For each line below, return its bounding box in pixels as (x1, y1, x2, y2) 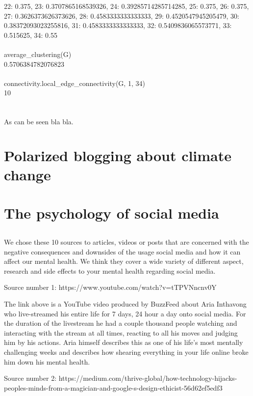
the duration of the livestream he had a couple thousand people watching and (4, 318, 237, 328)
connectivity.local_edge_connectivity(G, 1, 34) (4, 78, 145, 88)
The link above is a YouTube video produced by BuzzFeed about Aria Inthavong (4, 299, 247, 309)
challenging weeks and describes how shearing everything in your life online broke (4, 346, 249, 357)
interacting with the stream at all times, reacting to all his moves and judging (4, 327, 238, 338)
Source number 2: (4, 373, 57, 383)
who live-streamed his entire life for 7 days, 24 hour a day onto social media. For (4, 308, 246, 318)
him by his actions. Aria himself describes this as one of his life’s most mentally (4, 337, 243, 347)
